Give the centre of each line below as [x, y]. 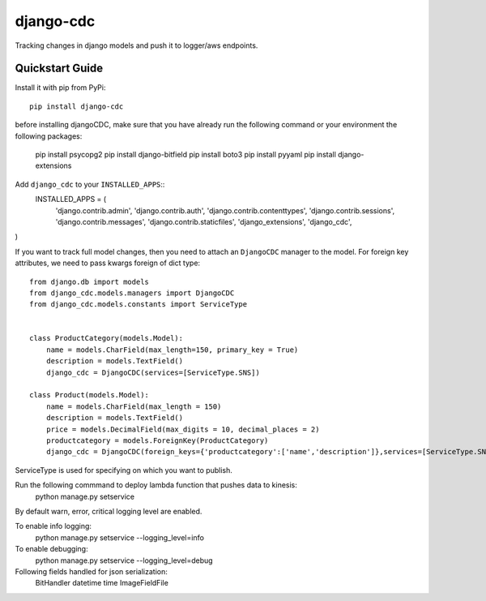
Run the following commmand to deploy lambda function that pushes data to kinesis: [156, 485]
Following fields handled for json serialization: [91, 571]
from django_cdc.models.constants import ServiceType [138, 305]
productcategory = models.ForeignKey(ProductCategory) [157, 441]
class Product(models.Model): [90, 395]
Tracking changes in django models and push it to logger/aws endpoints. [136, 45]
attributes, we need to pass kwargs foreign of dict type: [108, 263]
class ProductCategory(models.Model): [107, 338]
